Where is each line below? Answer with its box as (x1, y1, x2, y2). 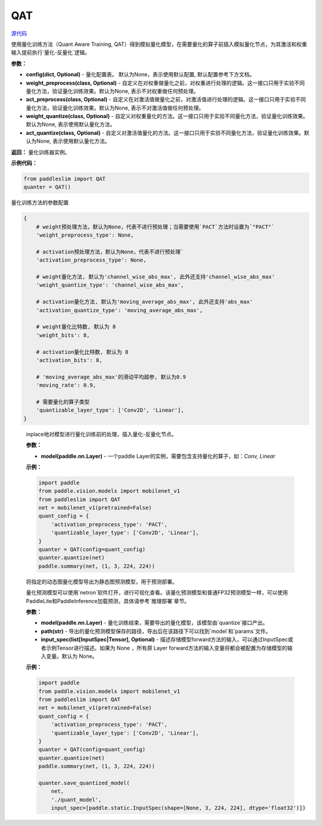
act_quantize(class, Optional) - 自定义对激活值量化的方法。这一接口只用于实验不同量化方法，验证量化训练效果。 (26, 129, 304, 136)
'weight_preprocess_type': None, (36, 232, 134, 238)
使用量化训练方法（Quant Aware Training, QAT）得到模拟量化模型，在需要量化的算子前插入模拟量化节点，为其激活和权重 (11, 41, 307, 48)
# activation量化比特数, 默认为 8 (36, 349, 129, 355)
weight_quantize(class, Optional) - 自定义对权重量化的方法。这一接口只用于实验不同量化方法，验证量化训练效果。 (26, 113, 308, 120)
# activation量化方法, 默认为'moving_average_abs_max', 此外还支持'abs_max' (36, 299, 253, 305)
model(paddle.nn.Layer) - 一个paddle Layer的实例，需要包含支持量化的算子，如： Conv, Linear (41, 452, 275, 459)
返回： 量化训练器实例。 (11, 148, 70, 156)
